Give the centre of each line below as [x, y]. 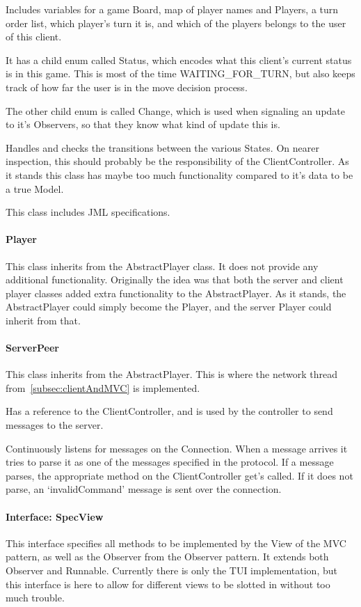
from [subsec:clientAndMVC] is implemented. [103, 387]
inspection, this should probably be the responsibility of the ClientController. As [177, 161]
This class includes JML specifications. [88, 212]
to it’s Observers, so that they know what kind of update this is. [143, 124]
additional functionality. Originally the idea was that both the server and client [175, 279]
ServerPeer [32, 348]
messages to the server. [55, 425]
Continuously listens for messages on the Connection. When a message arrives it [177, 448]
